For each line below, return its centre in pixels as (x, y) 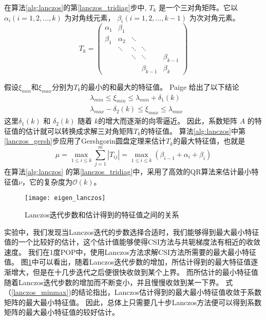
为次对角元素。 (214, 17)
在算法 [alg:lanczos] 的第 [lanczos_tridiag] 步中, (75, 7)
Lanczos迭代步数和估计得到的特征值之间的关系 (102, 214)
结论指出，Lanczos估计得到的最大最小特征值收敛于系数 (170, 292)
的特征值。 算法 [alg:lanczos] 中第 (193, 131)
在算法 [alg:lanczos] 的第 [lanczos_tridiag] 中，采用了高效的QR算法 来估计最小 (128, 172)
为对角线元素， (90, 17)
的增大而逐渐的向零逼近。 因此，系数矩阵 (168, 121)
